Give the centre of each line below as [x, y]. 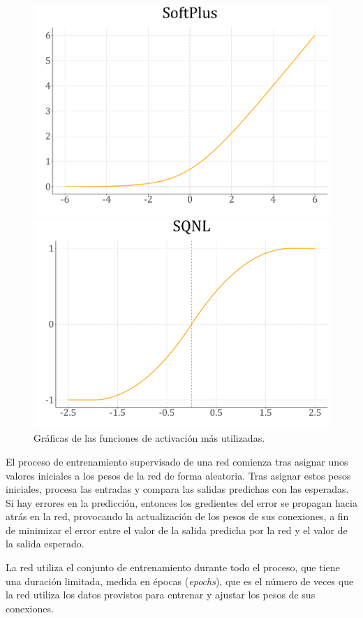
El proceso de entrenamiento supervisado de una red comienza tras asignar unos [177, 461]
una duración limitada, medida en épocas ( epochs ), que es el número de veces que [180, 581]
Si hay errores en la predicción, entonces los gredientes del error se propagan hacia [181, 502]
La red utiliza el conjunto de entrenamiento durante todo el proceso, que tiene [173, 567]
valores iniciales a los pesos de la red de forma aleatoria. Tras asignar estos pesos [178, 475]
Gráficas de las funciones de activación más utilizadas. [149, 438]
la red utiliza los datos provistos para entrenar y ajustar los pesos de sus [161, 595]
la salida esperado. [45, 544]
